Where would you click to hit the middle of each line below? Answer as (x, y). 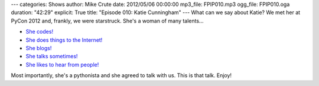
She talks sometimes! (52, 57)
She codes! (39, 32)
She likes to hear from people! (62, 64)
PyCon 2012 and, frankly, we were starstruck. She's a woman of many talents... (107, 21)
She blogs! (39, 48)
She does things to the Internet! (64, 40)
